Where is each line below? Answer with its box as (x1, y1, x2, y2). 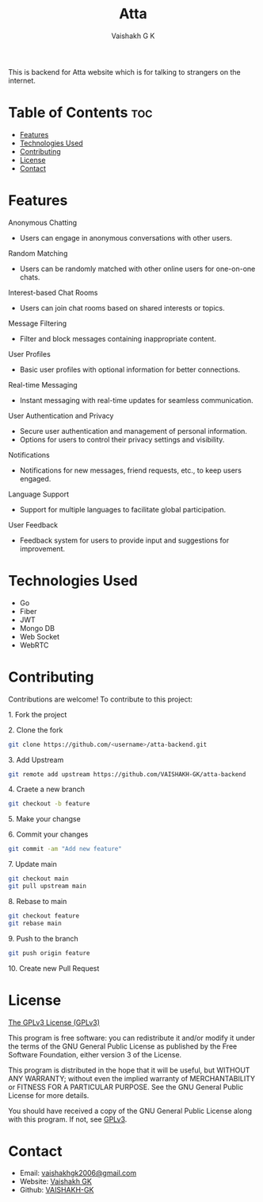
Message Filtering (8, 319, 67, 328)
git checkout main (8, 875, 69, 883)
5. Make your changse (8, 814, 81, 824)
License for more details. (8, 1090, 90, 1100)
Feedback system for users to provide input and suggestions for (19, 535, 230, 545)
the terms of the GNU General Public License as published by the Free (8, 1042, 238, 1051)
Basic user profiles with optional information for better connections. (19, 365, 241, 374)
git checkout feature (8, 911, 80, 920)
